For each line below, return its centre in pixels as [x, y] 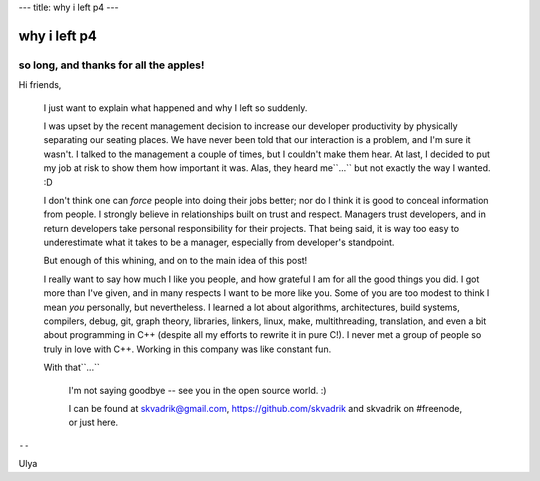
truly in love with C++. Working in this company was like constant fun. [187, 349]
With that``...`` [71, 367]
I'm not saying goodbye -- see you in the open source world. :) [197, 390]
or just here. [93, 422]
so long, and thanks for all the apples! [111, 65]
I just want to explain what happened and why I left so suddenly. [175, 107]
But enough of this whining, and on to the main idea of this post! [175, 261]
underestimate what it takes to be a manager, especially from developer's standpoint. [219, 242]
